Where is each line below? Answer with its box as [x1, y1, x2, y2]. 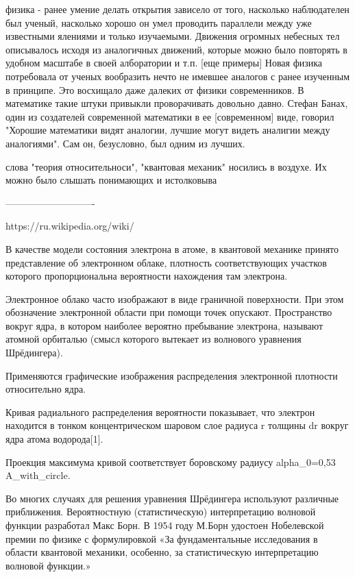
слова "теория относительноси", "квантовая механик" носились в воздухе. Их [5, 159, 327, 173]
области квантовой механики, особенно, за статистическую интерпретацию [5, 545, 319, 559]
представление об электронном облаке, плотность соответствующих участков [5, 255, 327, 269]
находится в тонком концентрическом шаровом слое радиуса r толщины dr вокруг [5, 418, 349, 432]
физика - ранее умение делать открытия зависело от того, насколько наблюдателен [5, 2, 350, 16]
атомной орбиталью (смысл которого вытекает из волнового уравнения [5, 332, 302, 346]
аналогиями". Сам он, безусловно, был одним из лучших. [5, 136, 245, 150]
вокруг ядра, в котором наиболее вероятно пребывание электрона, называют [5, 318, 323, 332]
